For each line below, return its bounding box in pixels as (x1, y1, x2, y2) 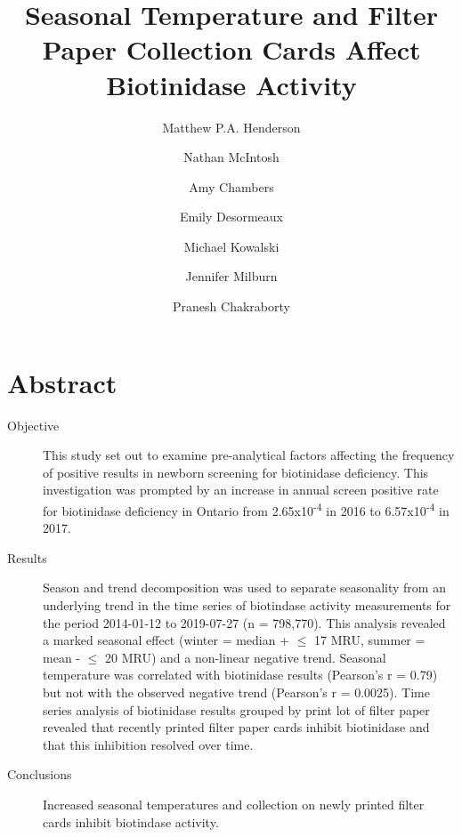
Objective (7, 415, 60, 434)
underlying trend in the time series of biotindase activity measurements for (43, 596, 451, 614)
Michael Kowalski (183, 237, 280, 255)
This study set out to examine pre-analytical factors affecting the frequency (43, 446, 455, 464)
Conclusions (7, 765, 72, 784)
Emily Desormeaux (179, 207, 283, 226)
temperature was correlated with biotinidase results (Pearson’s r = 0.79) (43, 665, 438, 684)
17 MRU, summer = (314, 631, 426, 649)
